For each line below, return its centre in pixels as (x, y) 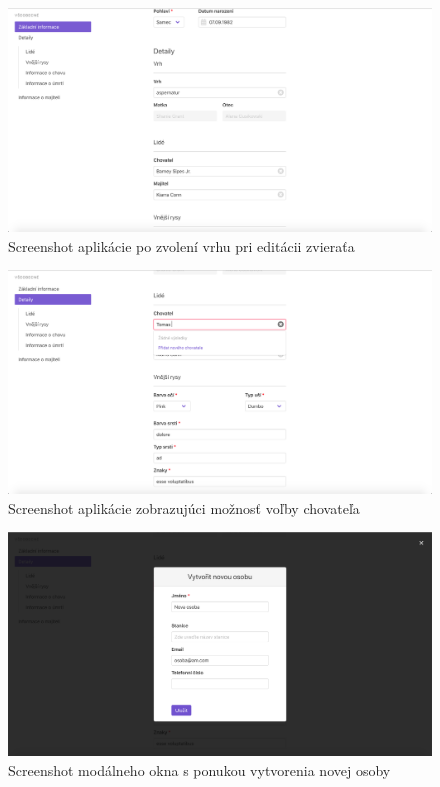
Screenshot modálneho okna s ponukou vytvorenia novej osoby (199, 769)
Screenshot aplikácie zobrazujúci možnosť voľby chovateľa (184, 507)
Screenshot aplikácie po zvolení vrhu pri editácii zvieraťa (181, 245)
